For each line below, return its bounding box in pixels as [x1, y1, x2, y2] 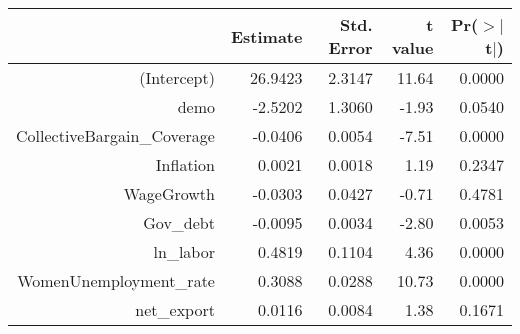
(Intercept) [139, 66, 215, 89]
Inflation [155, 153, 215, 176]
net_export [135, 298, 215, 321]
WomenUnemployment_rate [17, 269, 215, 292]
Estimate [230, 24, 303, 48]
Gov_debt [143, 211, 215, 234]
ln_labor [153, 240, 215, 263]
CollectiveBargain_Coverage [16, 124, 215, 147]
